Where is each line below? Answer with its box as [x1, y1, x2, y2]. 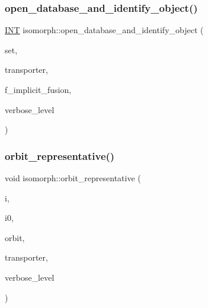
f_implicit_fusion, [5, 84, 72, 95]
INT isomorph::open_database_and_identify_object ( [5, 24, 204, 36]
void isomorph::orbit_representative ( [5, 172, 141, 184]
